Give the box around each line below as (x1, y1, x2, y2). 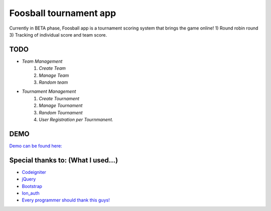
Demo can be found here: (9, 143, 62, 149)
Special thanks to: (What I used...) (9, 156, 118, 164)
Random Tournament (39, 109, 83, 115)
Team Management (22, 58, 63, 64)
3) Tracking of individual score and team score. (9, 32, 107, 38)
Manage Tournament (39, 103, 83, 109)
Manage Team (39, 72, 69, 78)
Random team (39, 79, 68, 85)
